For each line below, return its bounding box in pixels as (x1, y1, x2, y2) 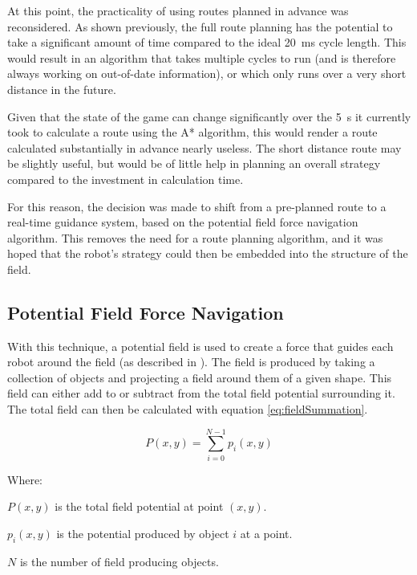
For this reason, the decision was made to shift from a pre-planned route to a (7, 198, 387, 214)
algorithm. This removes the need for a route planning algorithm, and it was (7, 229, 383, 246)
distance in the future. (7, 80, 116, 97)
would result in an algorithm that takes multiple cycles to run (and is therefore (7, 49, 396, 66)
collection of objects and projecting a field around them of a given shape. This (7, 369, 392, 385)
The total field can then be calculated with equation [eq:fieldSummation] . (7, 401, 368, 418)
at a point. (240, 524, 293, 541)
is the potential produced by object (56, 524, 229, 541)
